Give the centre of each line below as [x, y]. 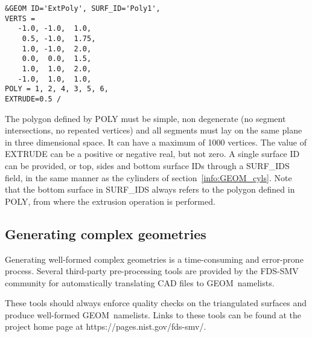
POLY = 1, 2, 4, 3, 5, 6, [57, 89]
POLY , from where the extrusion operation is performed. [110, 201]
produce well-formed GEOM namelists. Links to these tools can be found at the [153, 314]
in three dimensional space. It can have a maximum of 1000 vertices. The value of [156, 142]
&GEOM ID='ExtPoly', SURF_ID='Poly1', [83, 8]
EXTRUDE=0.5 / [33, 99]
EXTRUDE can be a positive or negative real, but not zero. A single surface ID [152, 154]
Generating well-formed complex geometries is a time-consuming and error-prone [154, 259]
